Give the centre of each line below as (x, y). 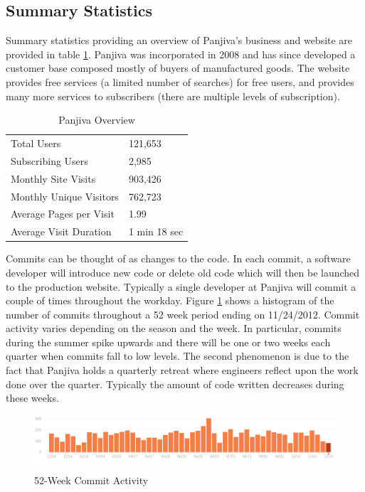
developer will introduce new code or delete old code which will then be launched (183, 272)
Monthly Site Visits (53, 178)
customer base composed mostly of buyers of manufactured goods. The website (178, 68)
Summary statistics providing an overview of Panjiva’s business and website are (179, 40)
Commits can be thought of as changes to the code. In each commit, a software (178, 258)
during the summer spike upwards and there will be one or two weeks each (168, 342)
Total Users (36, 143)
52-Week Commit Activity (91, 480)
